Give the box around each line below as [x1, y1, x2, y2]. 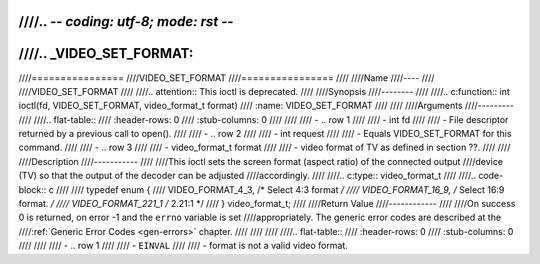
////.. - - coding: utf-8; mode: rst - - [18, 13, 234, 30]
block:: [18, 183, 47, 195]
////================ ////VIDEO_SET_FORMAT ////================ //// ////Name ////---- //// [18, 71, 435, 84]
